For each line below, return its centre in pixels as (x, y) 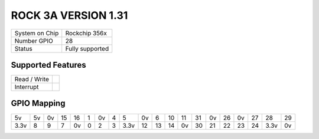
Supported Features (49, 65)
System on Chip (37, 33)
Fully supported (87, 48)
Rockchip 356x (86, 33)
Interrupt (27, 87)
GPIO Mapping (38, 103)
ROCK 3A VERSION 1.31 (69, 15)
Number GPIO (34, 41)
